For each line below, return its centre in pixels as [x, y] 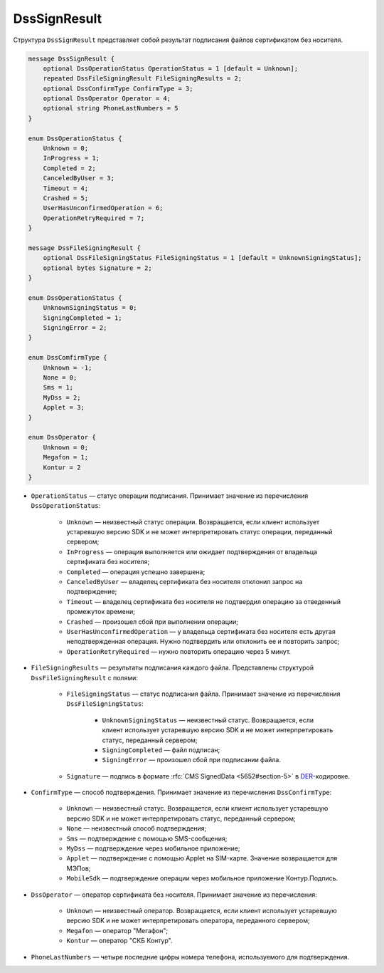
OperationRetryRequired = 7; [94, 218]
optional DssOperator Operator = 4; [107, 99]
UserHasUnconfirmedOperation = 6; [103, 208]
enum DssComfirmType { [68, 358]
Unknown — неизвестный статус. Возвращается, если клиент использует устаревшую [197, 808]
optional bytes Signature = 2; [97, 268]
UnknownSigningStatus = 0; [90, 308]
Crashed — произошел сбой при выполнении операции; [152, 621]
